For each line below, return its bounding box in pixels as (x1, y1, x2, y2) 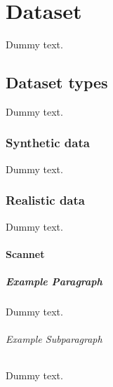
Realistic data (6, 191, 85, 209)
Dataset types (6, 72, 108, 93)
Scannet (6, 246, 45, 261)
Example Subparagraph (6, 332, 102, 346)
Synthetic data (6, 134, 90, 151)
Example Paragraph (6, 273, 102, 288)
